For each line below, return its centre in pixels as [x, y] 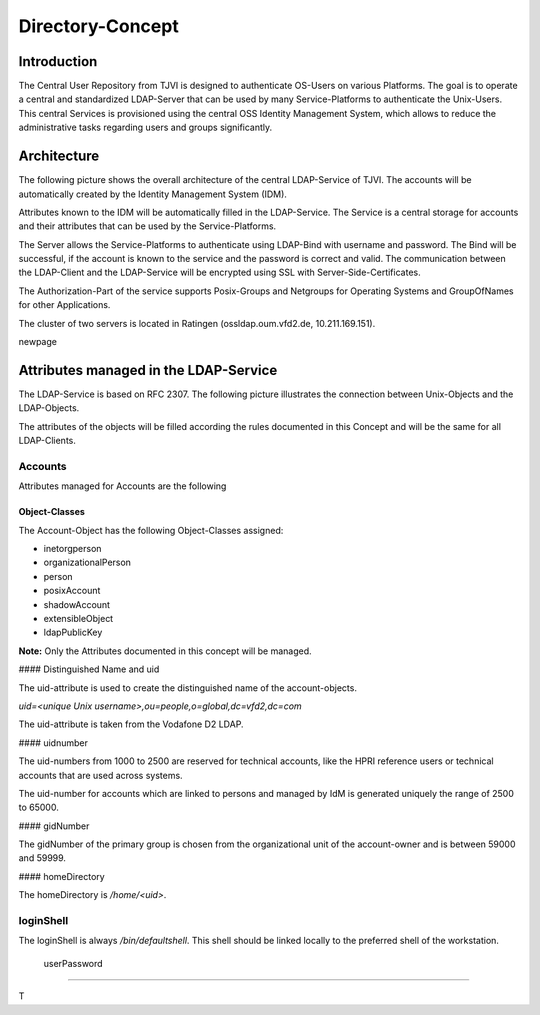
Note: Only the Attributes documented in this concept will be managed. [165, 651]
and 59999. [42, 858]
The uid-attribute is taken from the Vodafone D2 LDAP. [131, 724]
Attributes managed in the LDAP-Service [148, 370]
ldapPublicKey [73, 632]
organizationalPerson [87, 562]
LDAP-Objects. [49, 408]
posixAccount [72, 591]
